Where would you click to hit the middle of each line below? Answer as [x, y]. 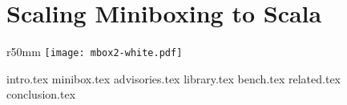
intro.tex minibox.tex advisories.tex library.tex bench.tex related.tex [174, 78]
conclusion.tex [41, 94]
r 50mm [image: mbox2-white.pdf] [95, 52]
